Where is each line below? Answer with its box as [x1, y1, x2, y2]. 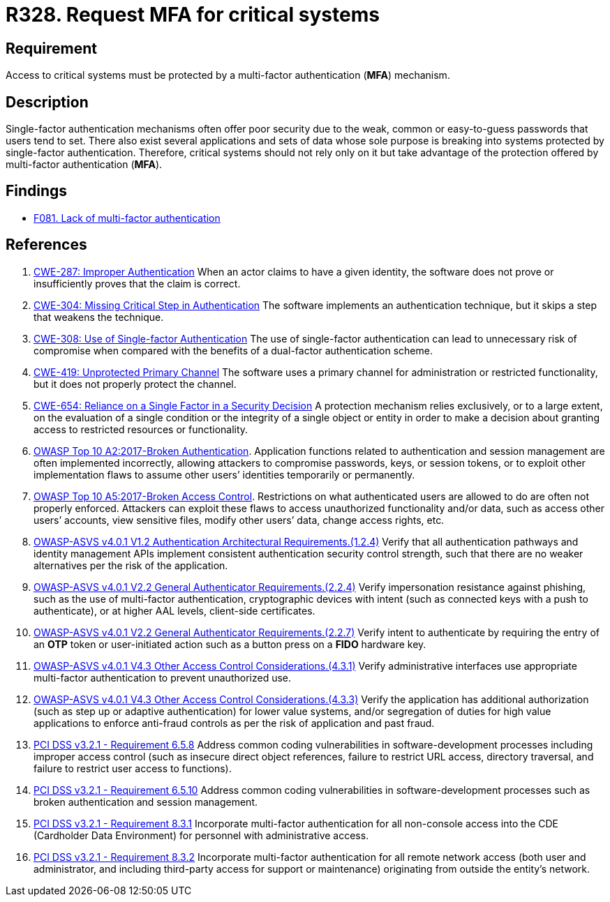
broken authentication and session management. [34, 795, 258, 808]
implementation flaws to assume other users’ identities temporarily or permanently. [34, 468, 415, 481]
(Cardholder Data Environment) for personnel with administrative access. [34, 829, 369, 841]
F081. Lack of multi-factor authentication [34, 211, 221, 224]
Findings [6, 182, 68, 200]
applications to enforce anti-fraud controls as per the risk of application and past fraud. [34, 716, 435, 729]
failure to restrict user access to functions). [34, 762, 232, 774]
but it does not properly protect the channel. [34, 377, 237, 390]
